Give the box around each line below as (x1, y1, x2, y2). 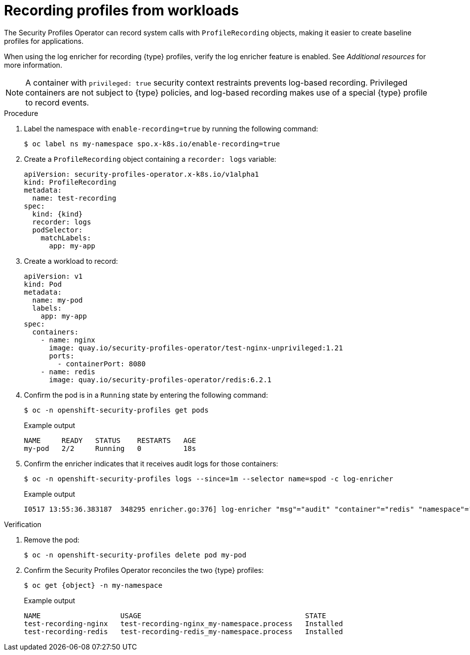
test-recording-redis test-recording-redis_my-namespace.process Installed (24, 627, 343, 636)
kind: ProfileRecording (24, 178, 117, 186)
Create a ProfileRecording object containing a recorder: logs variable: (24, 154, 276, 163)
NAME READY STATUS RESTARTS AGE (24, 436, 196, 444)
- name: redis (40, 367, 96, 376)
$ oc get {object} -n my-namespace (24, 581, 163, 589)
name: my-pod (32, 296, 83, 304)
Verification (4, 520, 42, 529)
